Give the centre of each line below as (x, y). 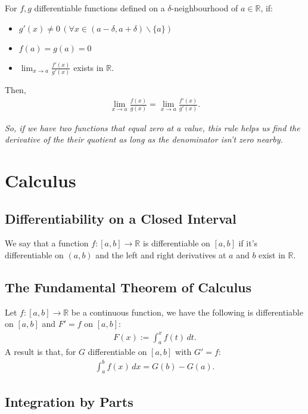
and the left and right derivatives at (161, 255)
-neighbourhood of (205, 8)
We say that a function (47, 243)
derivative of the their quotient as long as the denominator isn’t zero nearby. (144, 139)
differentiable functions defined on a (99, 8)
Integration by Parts (69, 401)
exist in (272, 255)
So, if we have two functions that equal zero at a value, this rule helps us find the (153, 127)
